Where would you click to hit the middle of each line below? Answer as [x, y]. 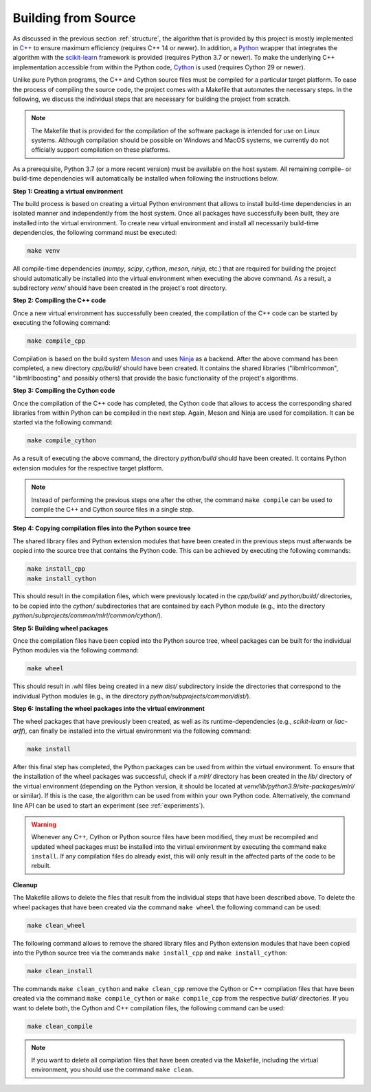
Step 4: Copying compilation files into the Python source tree [102, 528]
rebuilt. [41, 866]
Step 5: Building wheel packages [60, 628]
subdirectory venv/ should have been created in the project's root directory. [120, 288]
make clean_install [60, 971]
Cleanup [25, 885]
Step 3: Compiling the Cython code [64, 391]
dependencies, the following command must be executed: [95, 233]
